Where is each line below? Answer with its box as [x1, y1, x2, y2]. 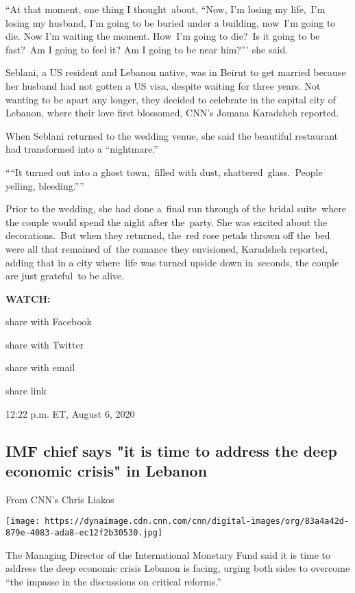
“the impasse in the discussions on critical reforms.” [5, 574, 221, 588]
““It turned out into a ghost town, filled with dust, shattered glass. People [5, 164, 323, 179]
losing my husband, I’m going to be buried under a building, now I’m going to [5, 15, 336, 29]
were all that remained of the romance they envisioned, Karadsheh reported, [5, 241, 328, 255]
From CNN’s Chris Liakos [5, 492, 114, 506]
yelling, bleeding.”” [5, 178, 84, 192]
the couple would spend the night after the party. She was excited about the [5, 214, 328, 229]
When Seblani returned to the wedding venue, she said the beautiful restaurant [5, 128, 338, 142]
